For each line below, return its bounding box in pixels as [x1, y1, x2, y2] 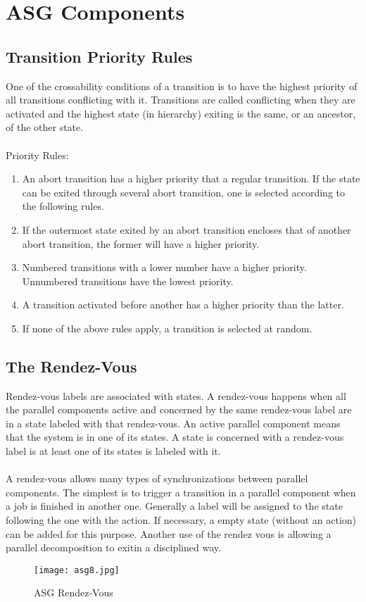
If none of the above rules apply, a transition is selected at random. [22, 320, 313, 335]
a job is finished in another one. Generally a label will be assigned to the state [6, 498, 343, 513]
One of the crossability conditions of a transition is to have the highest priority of [6, 78, 358, 93]
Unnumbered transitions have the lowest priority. [22, 273, 234, 288]
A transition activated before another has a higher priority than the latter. [22, 297, 344, 312]
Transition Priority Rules [6, 45, 193, 67]
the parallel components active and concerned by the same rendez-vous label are [6, 402, 352, 417]
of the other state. [6, 120, 84, 134]
